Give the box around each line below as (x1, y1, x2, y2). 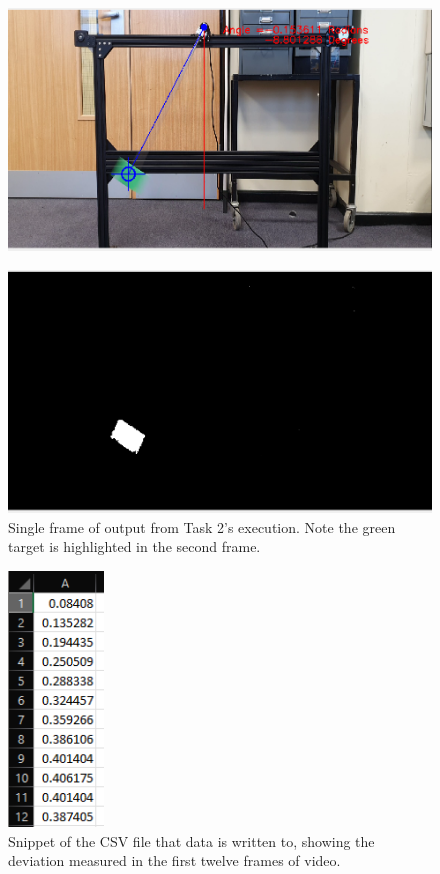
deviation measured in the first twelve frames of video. (8, 850, 341, 871)
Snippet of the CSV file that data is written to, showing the (8, 830, 375, 851)
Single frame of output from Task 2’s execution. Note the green (8, 516, 396, 537)
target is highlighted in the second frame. (8, 536, 261, 557)
